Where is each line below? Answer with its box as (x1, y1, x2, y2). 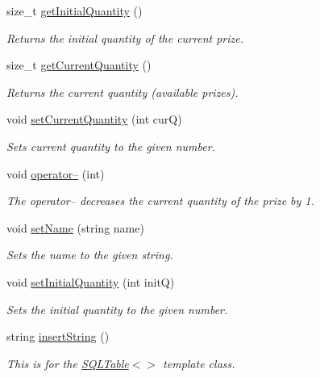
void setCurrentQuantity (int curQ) (6, 111, 182, 128)
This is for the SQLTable (6, 354, 129, 371)
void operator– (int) (6, 165, 105, 182)
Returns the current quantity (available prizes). (6, 83, 239, 100)
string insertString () (6, 328, 110, 345)
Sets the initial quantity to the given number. (6, 300, 228, 317)
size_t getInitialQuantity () (6, 2, 143, 19)
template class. (163, 354, 235, 371)
